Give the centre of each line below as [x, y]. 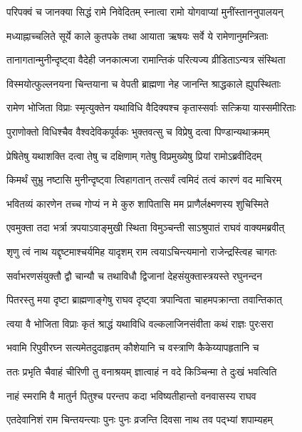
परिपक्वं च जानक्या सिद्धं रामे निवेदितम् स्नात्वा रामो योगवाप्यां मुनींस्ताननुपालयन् [145, 11]
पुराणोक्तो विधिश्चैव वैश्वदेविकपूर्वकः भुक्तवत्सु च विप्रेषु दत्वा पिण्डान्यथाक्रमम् [138, 131]
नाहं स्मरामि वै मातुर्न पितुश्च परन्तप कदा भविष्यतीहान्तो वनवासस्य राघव [131, 395]
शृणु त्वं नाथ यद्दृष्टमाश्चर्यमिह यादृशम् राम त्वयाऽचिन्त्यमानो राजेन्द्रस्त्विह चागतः [142, 251]
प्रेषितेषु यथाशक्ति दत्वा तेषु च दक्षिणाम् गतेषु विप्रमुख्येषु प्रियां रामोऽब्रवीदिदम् [134, 155]
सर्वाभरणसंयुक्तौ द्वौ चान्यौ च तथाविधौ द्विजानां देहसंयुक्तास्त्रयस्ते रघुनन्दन [134, 275]
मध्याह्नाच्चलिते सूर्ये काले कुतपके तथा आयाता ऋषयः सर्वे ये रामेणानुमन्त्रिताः [137, 35]
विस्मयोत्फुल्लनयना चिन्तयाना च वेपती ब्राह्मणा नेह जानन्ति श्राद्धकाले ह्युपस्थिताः [144, 83]
